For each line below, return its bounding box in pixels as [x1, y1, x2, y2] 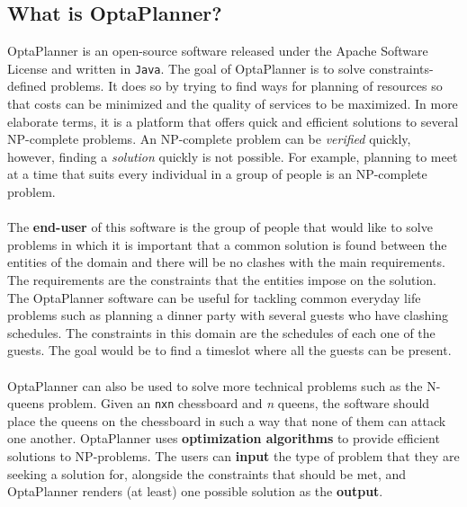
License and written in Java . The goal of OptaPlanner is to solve [7, 58, 365, 77]
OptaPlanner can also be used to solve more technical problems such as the [7, 376, 423, 395]
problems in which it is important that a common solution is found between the [7, 235, 447, 253]
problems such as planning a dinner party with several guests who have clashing [7, 306, 448, 325]
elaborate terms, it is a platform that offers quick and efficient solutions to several [7, 111, 459, 130]
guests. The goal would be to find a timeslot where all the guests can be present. [7, 341, 452, 360]
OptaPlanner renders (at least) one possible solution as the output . [7, 482, 383, 501]
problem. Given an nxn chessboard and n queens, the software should [48, 394, 430, 413]
